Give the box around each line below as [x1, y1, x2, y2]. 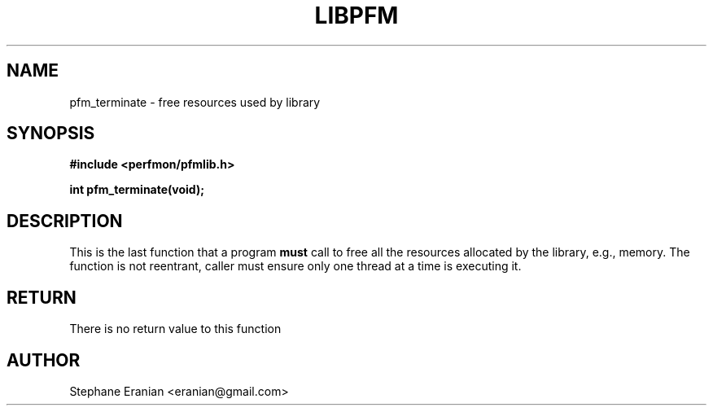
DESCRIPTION [7, 210, 123, 231]
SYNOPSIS [7, 123, 95, 144]
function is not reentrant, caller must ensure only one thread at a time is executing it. [69, 259, 522, 274]
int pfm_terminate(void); [69, 182, 205, 197]
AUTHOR [7, 349, 81, 370]
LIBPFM [314, 2, 399, 29]
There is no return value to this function [69, 322, 282, 336]
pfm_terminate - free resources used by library [69, 94, 321, 109]
